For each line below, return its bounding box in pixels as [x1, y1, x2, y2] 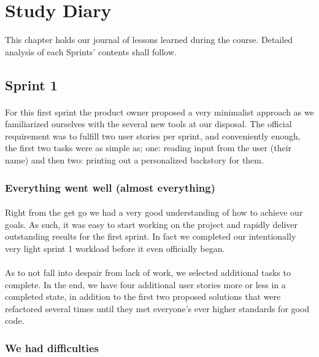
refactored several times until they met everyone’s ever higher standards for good [5, 302, 310, 315]
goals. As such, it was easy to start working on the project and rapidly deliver [5, 218, 298, 230]
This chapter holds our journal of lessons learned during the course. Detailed [5, 33, 293, 46]
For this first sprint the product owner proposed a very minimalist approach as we [5, 105, 314, 118]
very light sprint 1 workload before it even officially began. [5, 241, 225, 254]
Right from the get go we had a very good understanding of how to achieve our [5, 206, 303, 219]
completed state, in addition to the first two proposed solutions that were [5, 290, 281, 303]
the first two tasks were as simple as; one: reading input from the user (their [5, 141, 292, 154]
